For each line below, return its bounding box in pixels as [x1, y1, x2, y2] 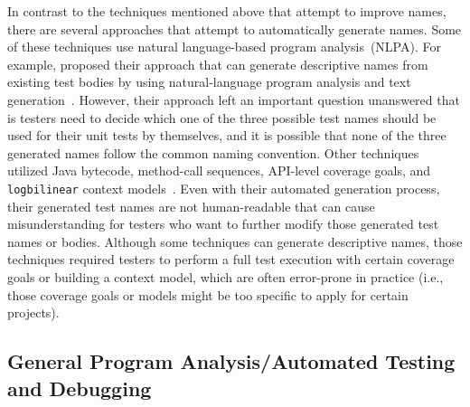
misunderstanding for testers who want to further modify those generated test [7, 214, 439, 233]
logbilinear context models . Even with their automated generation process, [7, 178, 440, 197]
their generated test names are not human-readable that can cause [7, 196, 375, 215]
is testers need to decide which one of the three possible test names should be [7, 108, 437, 127]
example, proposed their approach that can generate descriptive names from [7, 54, 428, 73]
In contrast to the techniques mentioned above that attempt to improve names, [7, 2, 446, 20]
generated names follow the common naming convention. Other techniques [7, 143, 419, 162]
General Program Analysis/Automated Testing [7, 347, 456, 375]
